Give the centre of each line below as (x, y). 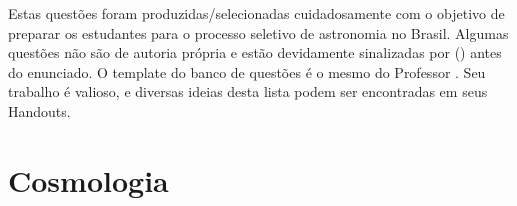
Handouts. (39, 110)
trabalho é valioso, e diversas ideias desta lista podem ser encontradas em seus (248, 91)
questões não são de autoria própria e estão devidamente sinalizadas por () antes (255, 52)
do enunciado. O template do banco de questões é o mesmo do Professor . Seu (247, 71)
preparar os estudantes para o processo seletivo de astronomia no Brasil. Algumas (258, 32)
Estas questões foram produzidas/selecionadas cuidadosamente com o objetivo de (256, 13)
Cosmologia (88, 179)
